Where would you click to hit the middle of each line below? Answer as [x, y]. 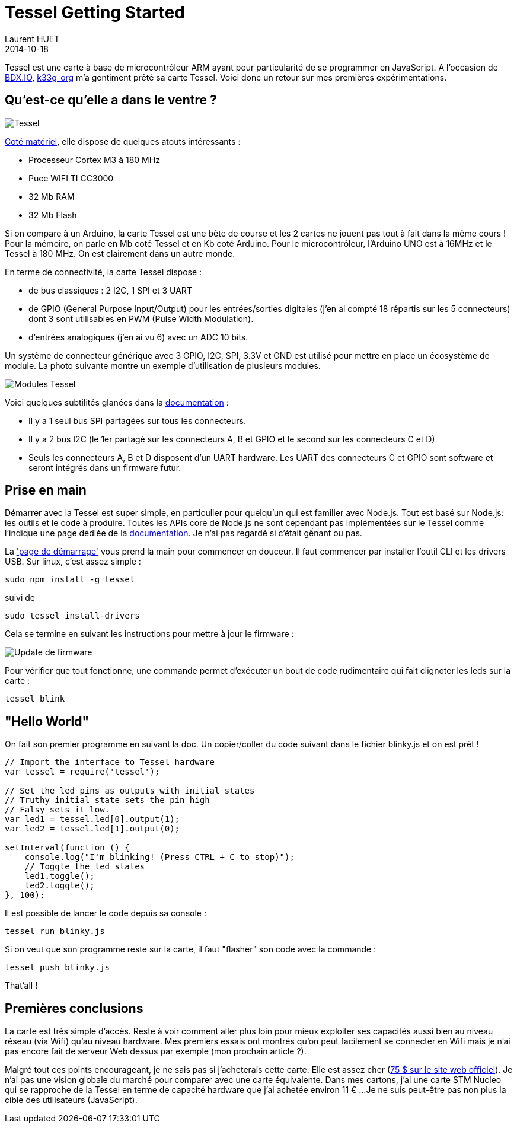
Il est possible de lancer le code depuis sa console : [106, 913]
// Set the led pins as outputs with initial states [130, 791]
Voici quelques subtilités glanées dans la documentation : [117, 402]
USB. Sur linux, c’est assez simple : [73, 562]
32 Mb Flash [53, 215]
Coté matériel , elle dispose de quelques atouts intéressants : [123, 141]
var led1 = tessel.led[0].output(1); [92, 819]
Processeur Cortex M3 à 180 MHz [94, 160]
